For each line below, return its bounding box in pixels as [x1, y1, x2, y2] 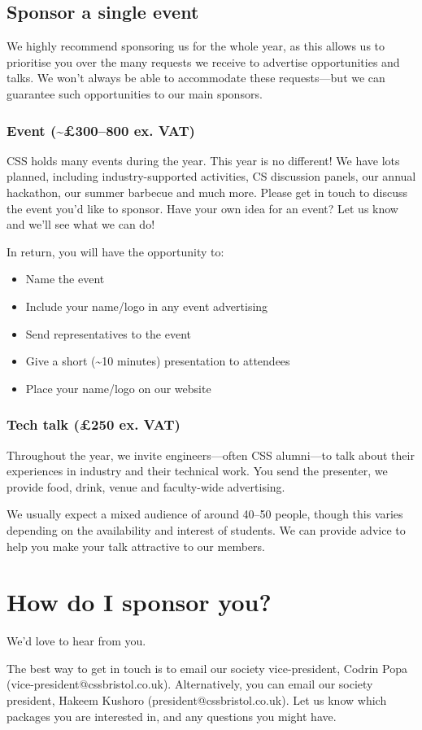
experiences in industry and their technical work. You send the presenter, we [7, 462, 388, 479]
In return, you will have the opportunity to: [7, 243, 224, 260]
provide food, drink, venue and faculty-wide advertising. [7, 478, 285, 495]
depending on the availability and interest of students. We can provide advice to [7, 521, 406, 538]
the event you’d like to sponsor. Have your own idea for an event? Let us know [7, 199, 398, 216]
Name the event [25, 270, 105, 287]
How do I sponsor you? [7, 585, 272, 619]
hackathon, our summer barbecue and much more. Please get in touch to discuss [7, 183, 408, 200]
